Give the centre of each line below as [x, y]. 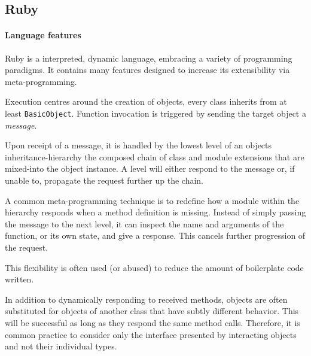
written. [19, 279]
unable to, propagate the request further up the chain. [104, 180]
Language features [43, 35]
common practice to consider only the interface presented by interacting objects [151, 334]
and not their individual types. [61, 346]
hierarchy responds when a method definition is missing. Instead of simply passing [155, 212]
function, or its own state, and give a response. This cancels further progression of [155, 235]
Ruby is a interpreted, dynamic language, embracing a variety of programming [149, 58]
